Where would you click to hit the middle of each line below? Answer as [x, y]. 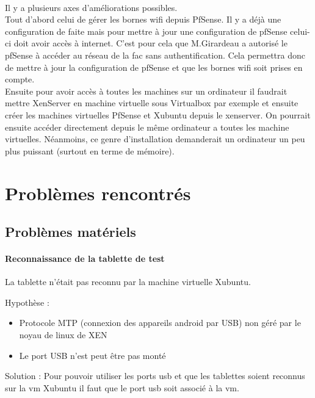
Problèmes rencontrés [98, 193]
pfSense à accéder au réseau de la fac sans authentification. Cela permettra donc [155, 55]
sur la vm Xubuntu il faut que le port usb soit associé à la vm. [122, 387]
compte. [20, 79]
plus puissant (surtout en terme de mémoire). [90, 150]
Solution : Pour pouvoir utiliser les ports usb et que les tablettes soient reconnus [155, 376]
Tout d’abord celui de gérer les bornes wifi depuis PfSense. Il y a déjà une [143, 19]
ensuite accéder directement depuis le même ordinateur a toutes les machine [147, 127]
